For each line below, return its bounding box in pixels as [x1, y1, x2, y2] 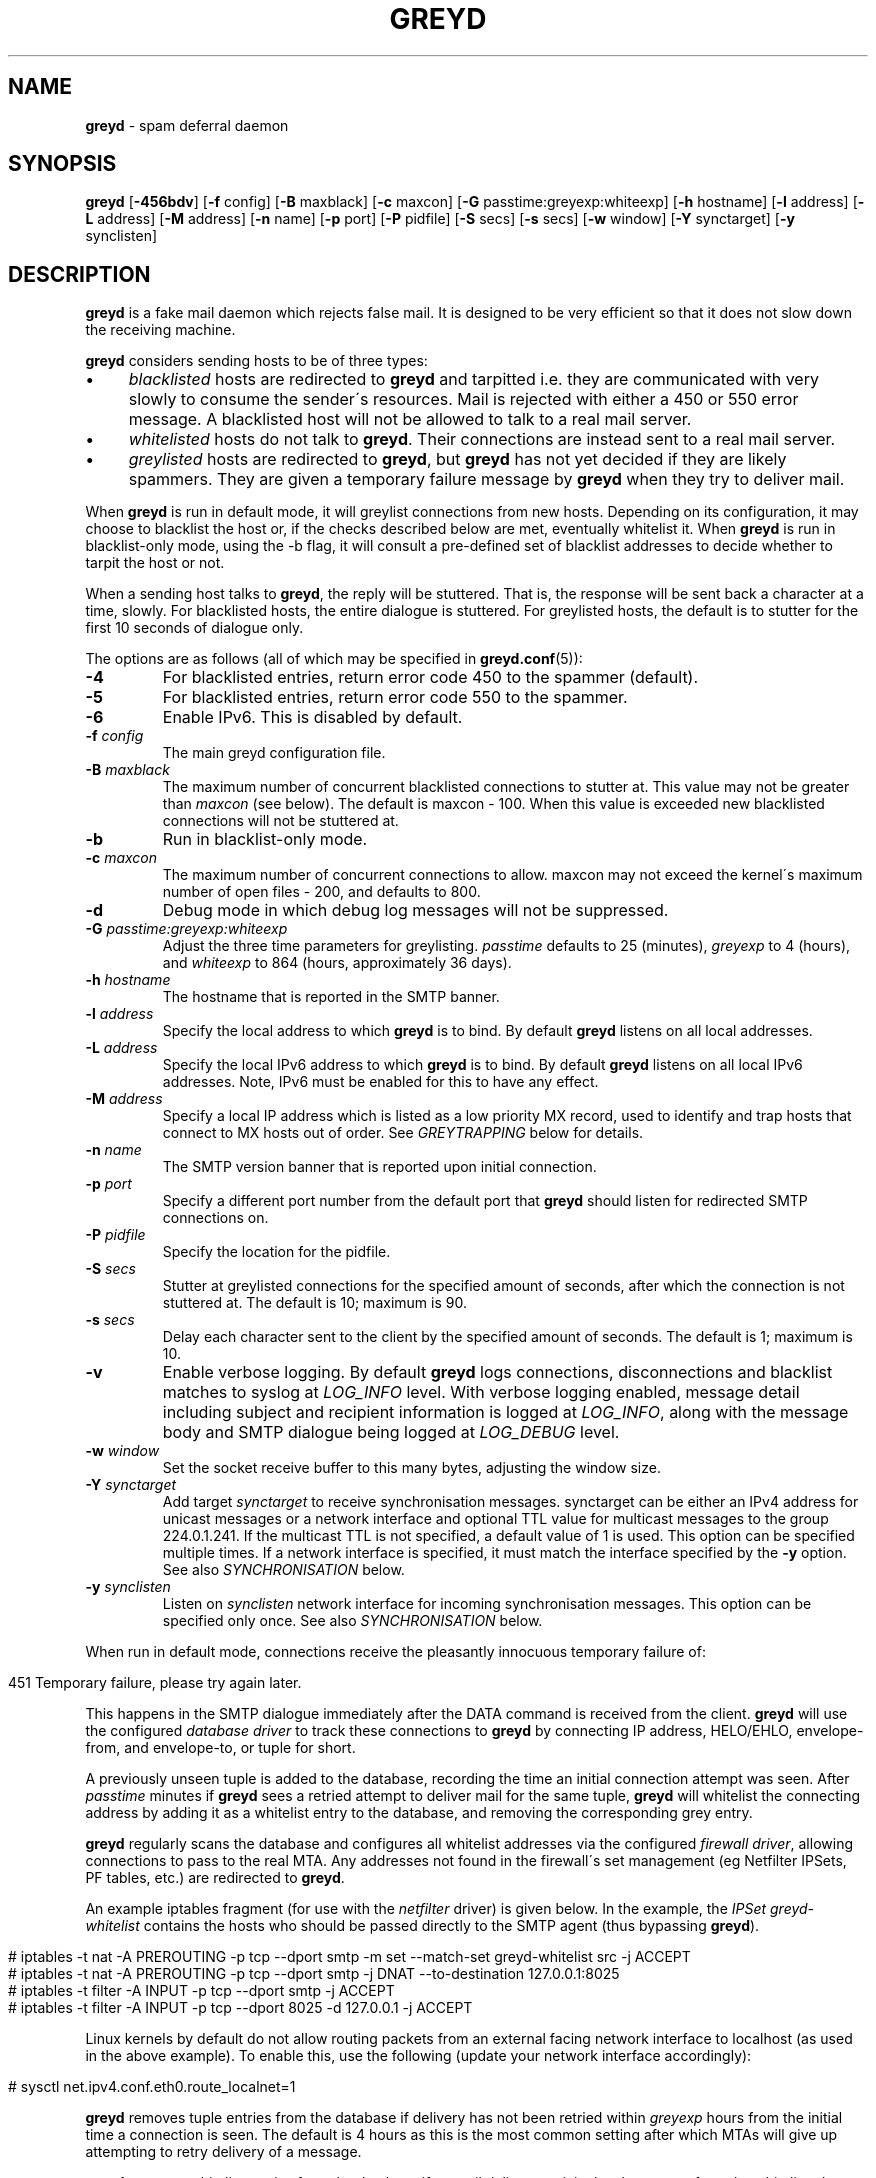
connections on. [162, 1209, 269, 1227]
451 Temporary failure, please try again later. [8, 1674, 302, 1692]
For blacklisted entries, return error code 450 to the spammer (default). [162, 667, 699, 688]
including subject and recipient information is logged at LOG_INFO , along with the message [162, 1402, 849, 1423]
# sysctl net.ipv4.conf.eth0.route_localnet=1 [8, 2078, 296, 2096]
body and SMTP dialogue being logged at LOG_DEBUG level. [162, 1422, 620, 1443]
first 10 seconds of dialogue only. [85, 619, 304, 637]
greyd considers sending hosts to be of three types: [85, 352, 428, 370]
